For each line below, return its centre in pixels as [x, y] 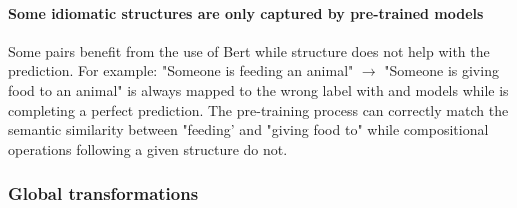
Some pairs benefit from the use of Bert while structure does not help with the [249, 50]
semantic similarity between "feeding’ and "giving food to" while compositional [248, 129]
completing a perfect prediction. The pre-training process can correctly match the [258, 109]
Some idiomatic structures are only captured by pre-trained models [246, 12]
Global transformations [103, 193]
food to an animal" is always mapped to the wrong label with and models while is [258, 89]
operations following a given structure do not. [148, 148]
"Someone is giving [441, 70]
